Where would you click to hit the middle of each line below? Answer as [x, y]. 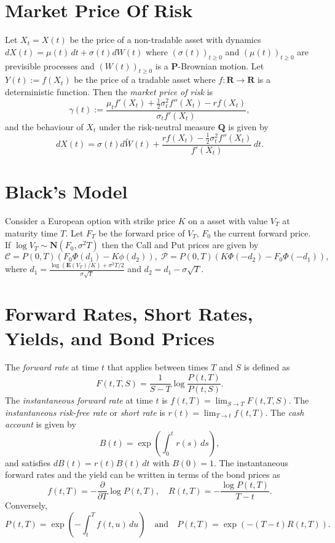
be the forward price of [142, 232]
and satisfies [28, 462]
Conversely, [26, 505]
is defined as [267, 367]
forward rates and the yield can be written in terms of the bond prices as [143, 475]
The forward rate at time [52, 367]
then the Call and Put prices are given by [180, 245]
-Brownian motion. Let [221, 65]
